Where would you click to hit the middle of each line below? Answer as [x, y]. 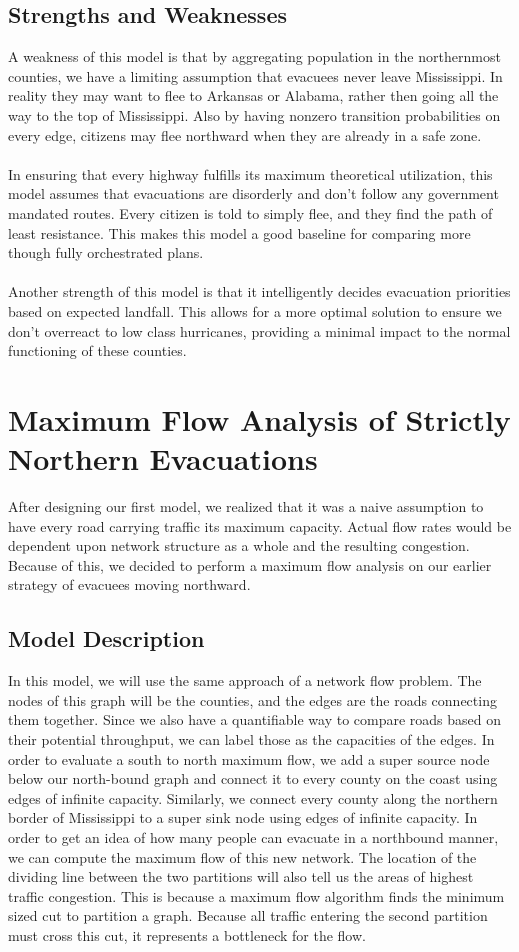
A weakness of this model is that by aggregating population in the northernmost [254, 56]
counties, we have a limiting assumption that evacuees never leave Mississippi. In [255, 75]
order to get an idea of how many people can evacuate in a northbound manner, [253, 836]
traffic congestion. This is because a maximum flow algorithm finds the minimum [256, 895]
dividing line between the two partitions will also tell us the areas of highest [241, 876]
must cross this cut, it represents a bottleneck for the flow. [187, 934]
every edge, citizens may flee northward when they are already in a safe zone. [245, 134]
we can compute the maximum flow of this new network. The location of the [242, 856]
